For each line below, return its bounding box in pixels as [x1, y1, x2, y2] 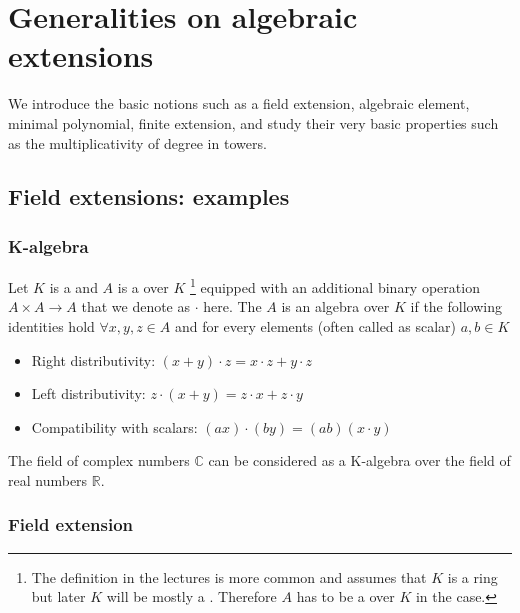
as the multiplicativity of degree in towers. [8, 132, 267, 153]
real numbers [8, 469, 88, 490]
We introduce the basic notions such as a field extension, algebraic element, [8, 93, 470, 114]
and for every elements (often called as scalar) [174, 315, 457, 336]
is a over [117, 276, 169, 297]
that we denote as [81, 296, 191, 317]
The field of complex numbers [8, 450, 190, 471]
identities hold [8, 315, 95, 336]
